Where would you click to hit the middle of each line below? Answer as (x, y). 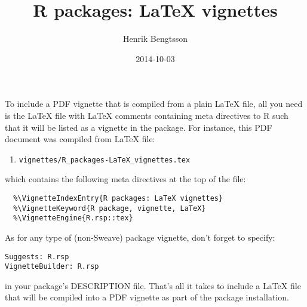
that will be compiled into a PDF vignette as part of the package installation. (147, 297)
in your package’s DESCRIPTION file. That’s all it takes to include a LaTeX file (153, 285)
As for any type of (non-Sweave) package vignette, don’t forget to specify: (140, 237)
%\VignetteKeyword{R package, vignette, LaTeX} (110, 208)
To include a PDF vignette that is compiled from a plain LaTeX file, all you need (154, 104)
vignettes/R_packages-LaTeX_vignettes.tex (105, 160)
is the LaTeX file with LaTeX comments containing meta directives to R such (147, 115)
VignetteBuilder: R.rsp (52, 267)
